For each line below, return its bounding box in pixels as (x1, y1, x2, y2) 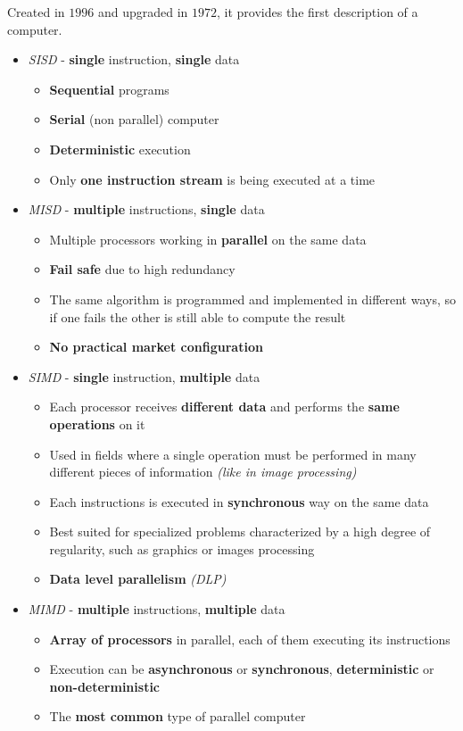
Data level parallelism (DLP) (49, 569, 227, 588)
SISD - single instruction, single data (28, 50, 240, 69)
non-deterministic (49, 677, 161, 695)
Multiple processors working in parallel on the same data (49, 229, 367, 248)
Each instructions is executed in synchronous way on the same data (49, 492, 429, 511)
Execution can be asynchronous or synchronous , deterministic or (49, 660, 434, 678)
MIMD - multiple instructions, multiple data (28, 600, 285, 619)
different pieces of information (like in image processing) (49, 462, 357, 481)
